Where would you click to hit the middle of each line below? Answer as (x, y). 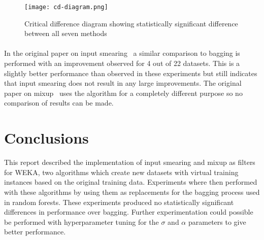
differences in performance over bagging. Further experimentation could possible (129, 212)
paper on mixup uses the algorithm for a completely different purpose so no (123, 93)
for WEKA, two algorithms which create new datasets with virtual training (121, 172)
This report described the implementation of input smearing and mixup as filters (130, 162)
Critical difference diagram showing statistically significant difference (131, 23)
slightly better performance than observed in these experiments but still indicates (131, 73)
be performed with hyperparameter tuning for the (81, 221)
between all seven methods (66, 33)
